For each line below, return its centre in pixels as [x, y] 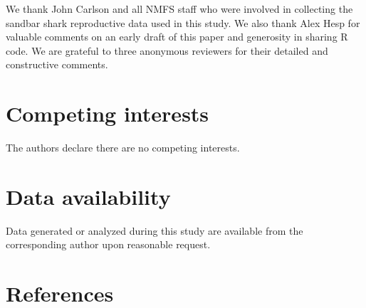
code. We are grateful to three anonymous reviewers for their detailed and [167, 50]
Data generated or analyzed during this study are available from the [155, 230]
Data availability [88, 196]
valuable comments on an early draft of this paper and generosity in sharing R [177, 37]
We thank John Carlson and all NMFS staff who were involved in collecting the [179, 9]
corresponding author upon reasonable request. [108, 244]
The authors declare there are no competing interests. [123, 148]
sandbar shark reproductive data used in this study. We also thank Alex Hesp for [183, 22]
